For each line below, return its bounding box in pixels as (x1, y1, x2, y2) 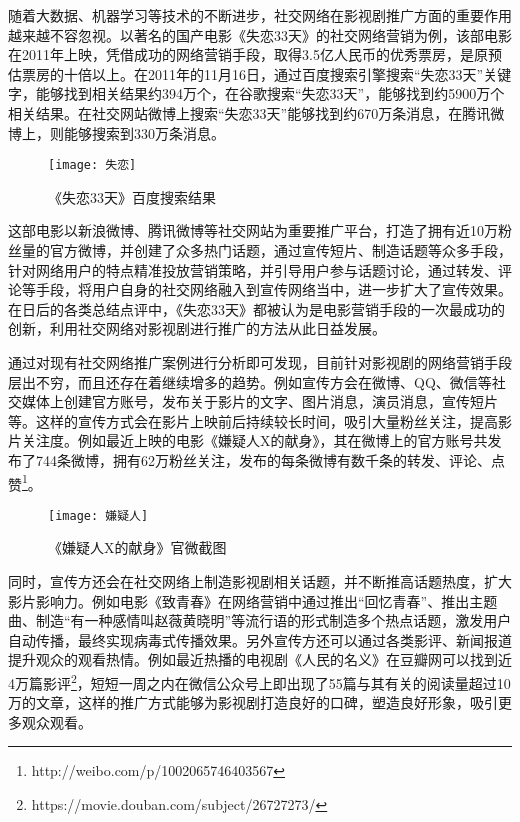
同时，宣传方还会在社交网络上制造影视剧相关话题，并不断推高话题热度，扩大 (8, 571, 512, 592)
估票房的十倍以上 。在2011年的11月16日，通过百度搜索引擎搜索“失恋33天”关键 (8, 63, 512, 84)
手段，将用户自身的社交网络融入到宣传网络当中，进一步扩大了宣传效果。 (35, 279, 512, 300)
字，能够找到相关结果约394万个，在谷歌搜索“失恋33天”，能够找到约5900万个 (8, 83, 505, 104)
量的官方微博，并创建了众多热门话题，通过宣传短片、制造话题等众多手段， (21, 240, 512, 260)
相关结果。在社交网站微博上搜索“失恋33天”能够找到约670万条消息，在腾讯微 (8, 102, 505, 123)
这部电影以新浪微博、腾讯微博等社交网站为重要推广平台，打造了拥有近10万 (8, 220, 498, 241)
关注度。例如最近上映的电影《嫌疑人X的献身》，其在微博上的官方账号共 (21, 430, 488, 451)
